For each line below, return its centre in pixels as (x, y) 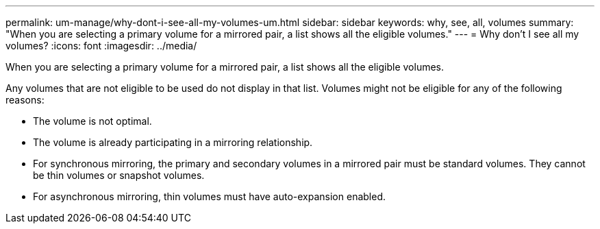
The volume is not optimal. (92, 121)
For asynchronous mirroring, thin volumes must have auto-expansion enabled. (209, 196)
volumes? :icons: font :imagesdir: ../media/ (101, 46)
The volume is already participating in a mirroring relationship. (173, 142)
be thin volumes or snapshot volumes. (119, 175)
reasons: (25, 100)
